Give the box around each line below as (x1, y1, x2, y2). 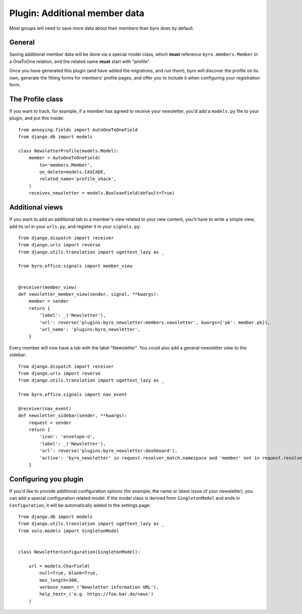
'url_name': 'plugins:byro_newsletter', (39, 326, 140, 332)
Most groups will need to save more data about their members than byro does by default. (9, 25, 194, 31)
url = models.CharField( (28, 563, 90, 569)
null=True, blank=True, (39, 570, 98, 576)
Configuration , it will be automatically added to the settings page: (9, 502, 151, 508)
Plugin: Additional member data (9, 8, 144, 19)
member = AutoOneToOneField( (28, 155, 101, 161)
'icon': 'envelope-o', (39, 434, 96, 440)
